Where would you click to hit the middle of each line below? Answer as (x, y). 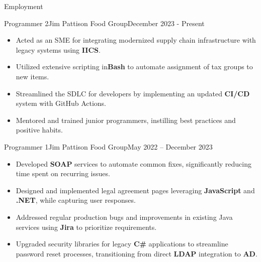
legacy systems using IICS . (58, 49)
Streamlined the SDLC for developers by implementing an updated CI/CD (133, 93)
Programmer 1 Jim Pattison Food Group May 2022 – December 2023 (108, 146)
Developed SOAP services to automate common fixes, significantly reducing (134, 163)
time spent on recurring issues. (63, 173)
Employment (24, 6)
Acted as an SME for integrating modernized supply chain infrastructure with (136, 40)
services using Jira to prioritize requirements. (86, 227)
